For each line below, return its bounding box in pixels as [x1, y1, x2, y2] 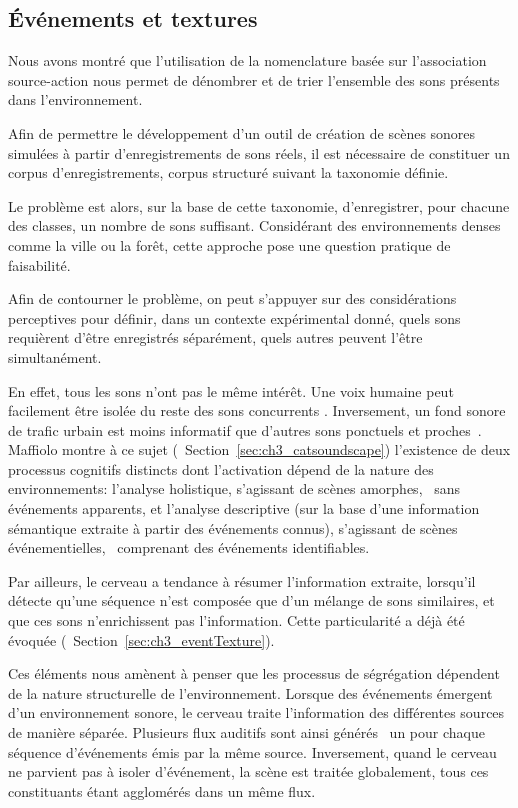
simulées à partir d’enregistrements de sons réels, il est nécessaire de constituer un [8, 142, 510, 163]
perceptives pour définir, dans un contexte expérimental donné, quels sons [8, 307, 461, 328]
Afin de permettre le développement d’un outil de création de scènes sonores [8, 122, 476, 143]
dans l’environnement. [8, 89, 143, 110]
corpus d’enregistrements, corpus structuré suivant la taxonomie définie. [8, 162, 449, 183]
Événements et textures [8, 3, 258, 34]
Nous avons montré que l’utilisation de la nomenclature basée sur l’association [8, 50, 487, 71]
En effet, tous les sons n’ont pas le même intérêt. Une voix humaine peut [8, 380, 454, 401]
